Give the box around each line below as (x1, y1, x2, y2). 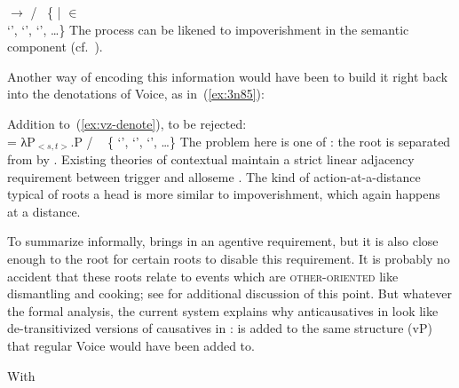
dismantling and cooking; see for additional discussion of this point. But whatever (7, 284, 452, 303)
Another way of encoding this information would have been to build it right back (7, 67, 448, 85)
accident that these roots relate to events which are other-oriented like (7, 266, 399, 285)
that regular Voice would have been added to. (7, 336, 255, 354)
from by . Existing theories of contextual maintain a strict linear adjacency (7, 150, 415, 169)
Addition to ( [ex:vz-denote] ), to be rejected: (7, 114, 247, 132)
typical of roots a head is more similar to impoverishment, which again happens (7, 185, 440, 203)
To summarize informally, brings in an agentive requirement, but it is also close (7, 232, 439, 250)
